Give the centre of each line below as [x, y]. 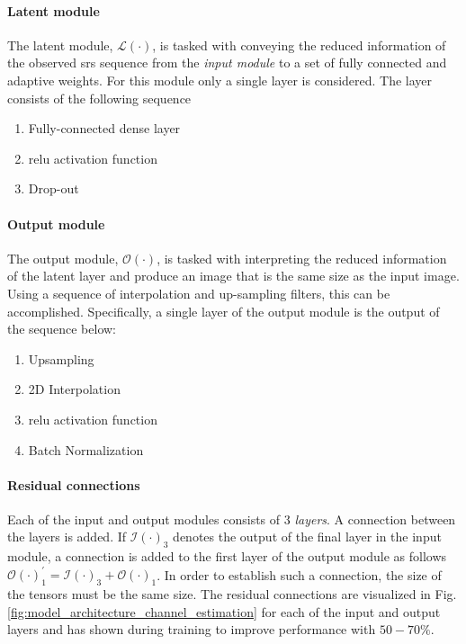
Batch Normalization [86, 449]
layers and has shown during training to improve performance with [192, 629]
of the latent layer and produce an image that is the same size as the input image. [233, 276]
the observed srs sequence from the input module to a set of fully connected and [227, 63]
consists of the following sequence [99, 98]
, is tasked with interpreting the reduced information [302, 258]
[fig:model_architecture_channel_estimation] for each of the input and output [224, 611]
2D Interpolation [74, 389]
